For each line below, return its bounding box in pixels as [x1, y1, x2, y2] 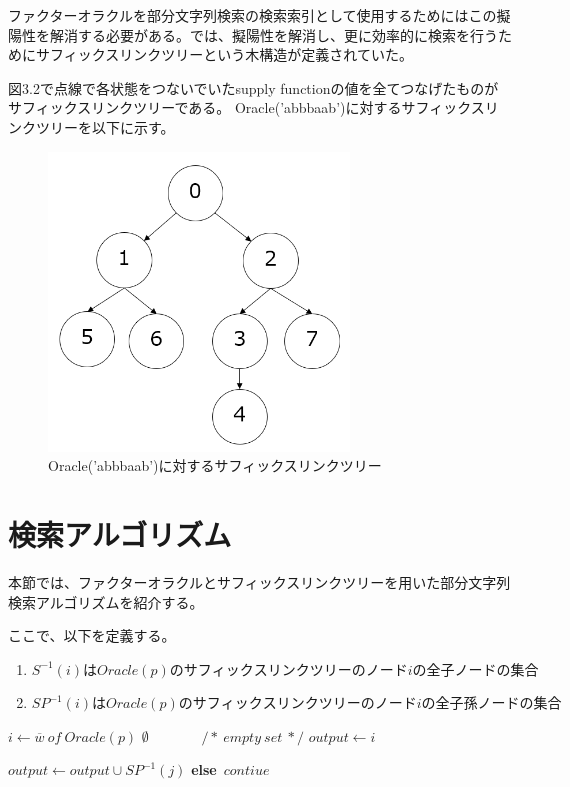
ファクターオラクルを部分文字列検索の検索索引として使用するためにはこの [8, 5, 497, 25]
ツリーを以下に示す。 [35, 116, 175, 137]
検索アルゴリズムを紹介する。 [8, 591, 204, 612]
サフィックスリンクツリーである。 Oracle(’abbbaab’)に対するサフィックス [8, 97, 485, 118]
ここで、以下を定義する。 [8, 625, 176, 646]
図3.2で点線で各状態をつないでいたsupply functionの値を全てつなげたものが [8, 77, 499, 98]
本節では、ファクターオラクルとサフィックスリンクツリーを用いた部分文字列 [8, 571, 511, 592]
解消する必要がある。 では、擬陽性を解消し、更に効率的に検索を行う [49, 24, 498, 45]
